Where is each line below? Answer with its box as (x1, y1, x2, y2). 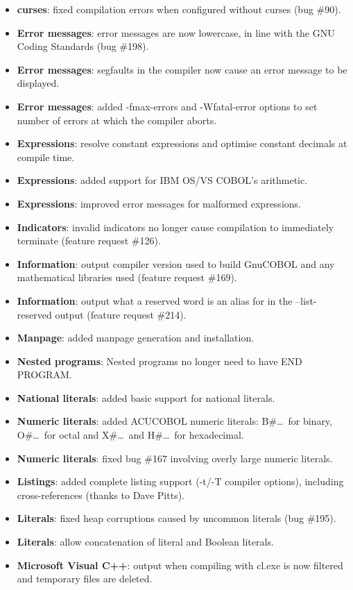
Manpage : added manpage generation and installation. (17, 330, 255, 345)
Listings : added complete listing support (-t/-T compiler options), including (17, 474, 344, 489)
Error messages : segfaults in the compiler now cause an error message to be (17, 62, 347, 76)
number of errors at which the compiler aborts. (17, 112, 217, 127)
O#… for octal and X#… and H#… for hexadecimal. (17, 428, 244, 442)
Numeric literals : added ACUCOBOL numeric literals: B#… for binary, (17, 414, 332, 428)
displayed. (17, 76, 60, 90)
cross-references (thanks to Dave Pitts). (17, 487, 184, 502)
